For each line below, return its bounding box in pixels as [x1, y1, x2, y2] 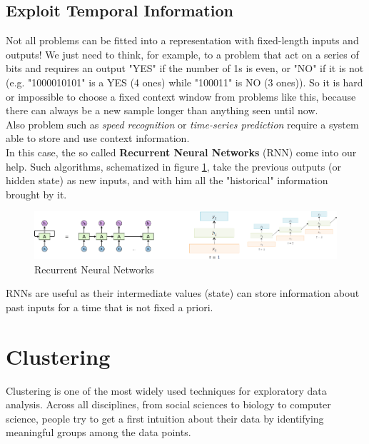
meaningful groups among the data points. [6, 425, 191, 440]
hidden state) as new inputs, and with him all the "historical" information [6, 173, 328, 188]
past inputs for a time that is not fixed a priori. [6, 299, 213, 314]
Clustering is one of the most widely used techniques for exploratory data [6, 383, 327, 398]
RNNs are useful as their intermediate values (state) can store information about [6, 286, 360, 301]
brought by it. [6, 186, 67, 201]
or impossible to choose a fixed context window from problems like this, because [6, 89, 356, 104]
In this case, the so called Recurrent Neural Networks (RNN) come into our [6, 144, 357, 159]
